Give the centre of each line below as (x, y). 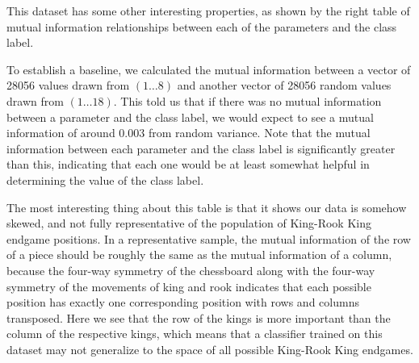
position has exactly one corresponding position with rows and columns (183, 302)
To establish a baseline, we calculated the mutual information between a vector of (209, 69)
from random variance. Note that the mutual (259, 133)
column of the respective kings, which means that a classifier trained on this (195, 334)
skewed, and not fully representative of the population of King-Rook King (189, 223)
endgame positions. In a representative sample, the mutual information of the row (209, 238)
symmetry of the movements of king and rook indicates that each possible (189, 286)
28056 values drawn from (68, 85)
